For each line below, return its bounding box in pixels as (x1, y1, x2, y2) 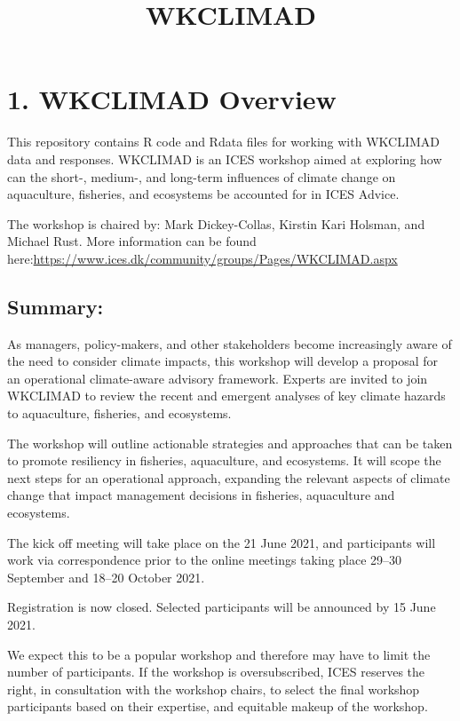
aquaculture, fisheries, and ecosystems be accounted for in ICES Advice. (7, 185, 400, 203)
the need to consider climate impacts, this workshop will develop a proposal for (7, 352, 439, 370)
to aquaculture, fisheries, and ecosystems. (7, 404, 232, 423)
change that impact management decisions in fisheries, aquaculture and (7, 486, 395, 504)
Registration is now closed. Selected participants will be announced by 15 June (7, 598, 436, 616)
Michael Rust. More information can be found (7, 232, 257, 250)
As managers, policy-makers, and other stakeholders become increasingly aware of (7, 334, 452, 353)
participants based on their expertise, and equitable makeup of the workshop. (7, 697, 428, 716)
